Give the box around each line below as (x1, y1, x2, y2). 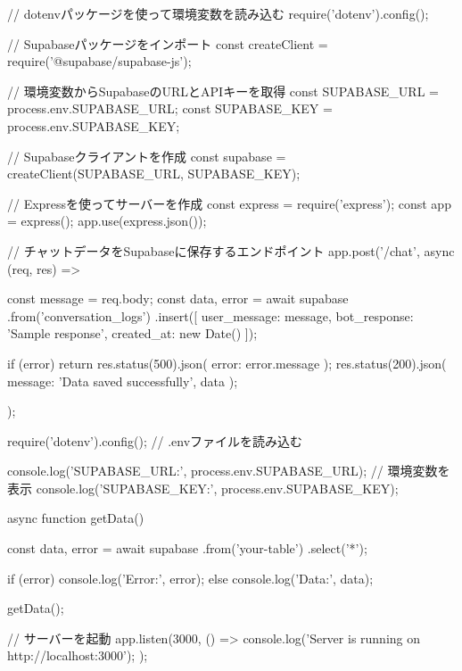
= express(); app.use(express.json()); (7, 211, 207, 230)
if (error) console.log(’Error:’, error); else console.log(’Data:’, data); (7, 568, 374, 587)
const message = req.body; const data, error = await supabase (7, 289, 349, 308)
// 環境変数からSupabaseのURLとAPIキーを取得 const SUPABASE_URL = (7, 81, 439, 100)
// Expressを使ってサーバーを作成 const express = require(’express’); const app (7, 194, 451, 212)
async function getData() (7, 509, 144, 527)
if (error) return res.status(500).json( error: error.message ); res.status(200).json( (7, 353, 447, 372)
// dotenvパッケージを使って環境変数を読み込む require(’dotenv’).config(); (7, 4, 429, 22)
